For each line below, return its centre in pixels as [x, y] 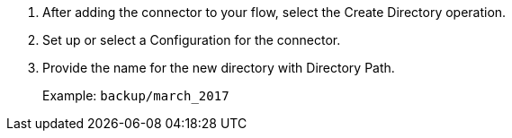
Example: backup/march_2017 [136, 95]
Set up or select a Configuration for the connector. [192, 40]
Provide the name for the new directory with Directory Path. [219, 68]
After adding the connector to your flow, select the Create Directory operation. [274, 12]
